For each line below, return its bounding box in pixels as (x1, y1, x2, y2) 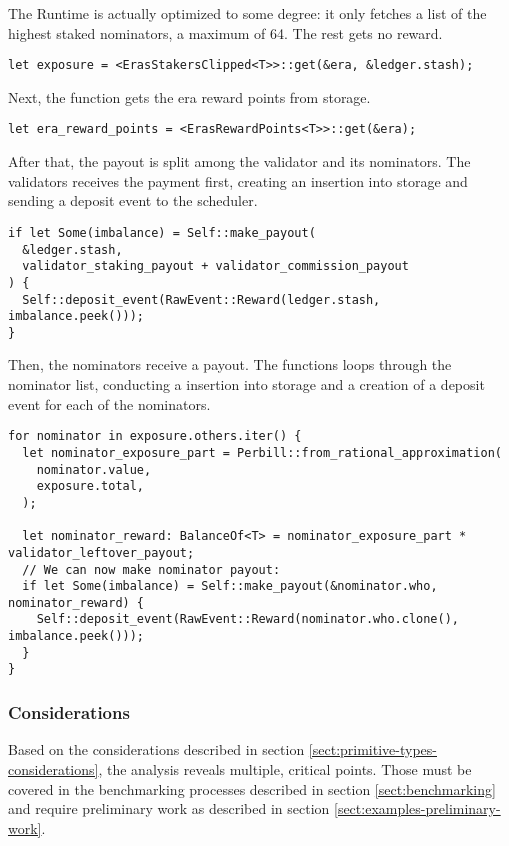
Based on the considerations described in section (8, 739, 305, 760)
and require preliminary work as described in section (8, 798, 330, 819)
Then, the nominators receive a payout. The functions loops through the (8, 354, 452, 375)
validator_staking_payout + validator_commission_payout (22, 259, 409, 274)
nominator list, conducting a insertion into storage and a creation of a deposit (8, 374, 485, 395)
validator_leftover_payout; (8, 545, 195, 560)
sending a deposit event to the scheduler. (8, 190, 258, 211)
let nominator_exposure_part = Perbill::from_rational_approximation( (22, 445, 502, 460)
